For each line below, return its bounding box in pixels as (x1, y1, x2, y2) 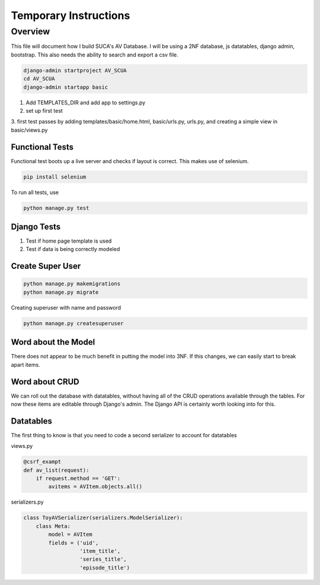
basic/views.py (11, 126, 48, 133)
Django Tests (11, 221, 61, 231)
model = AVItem (48, 531, 93, 538)
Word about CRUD (11, 377, 79, 387)
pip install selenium (23, 173, 87, 180)
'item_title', (79, 548, 121, 554)
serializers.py (11, 498, 44, 505)
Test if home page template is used (25, 237, 112, 244)
